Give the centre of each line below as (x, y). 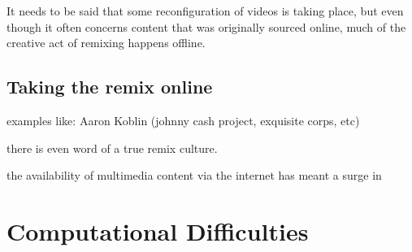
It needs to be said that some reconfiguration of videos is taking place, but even (205, 11)
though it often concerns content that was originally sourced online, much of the (206, 26)
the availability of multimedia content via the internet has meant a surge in (194, 175)
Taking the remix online (110, 87)
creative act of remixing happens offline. (106, 43)
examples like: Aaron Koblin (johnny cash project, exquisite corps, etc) (183, 120)
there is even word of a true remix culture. (112, 148)
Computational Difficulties (158, 230)
